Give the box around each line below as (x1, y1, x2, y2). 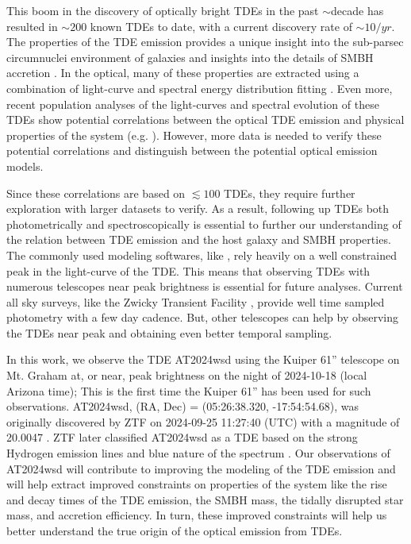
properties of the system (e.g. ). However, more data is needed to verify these (6, 126, 382, 143)
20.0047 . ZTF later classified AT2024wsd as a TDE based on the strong (6, 429, 358, 446)
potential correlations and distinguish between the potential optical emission (6, 142, 378, 159)
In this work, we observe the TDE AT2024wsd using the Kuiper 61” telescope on (6, 351, 400, 368)
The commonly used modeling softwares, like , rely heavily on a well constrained (6, 246, 397, 263)
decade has (331, 2, 384, 18)
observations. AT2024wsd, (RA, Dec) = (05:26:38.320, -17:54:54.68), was (6, 398, 359, 415)
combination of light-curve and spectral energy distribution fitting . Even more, (6, 79, 393, 96)
